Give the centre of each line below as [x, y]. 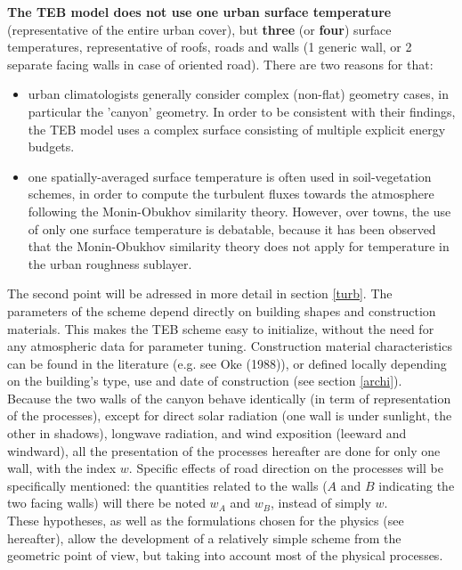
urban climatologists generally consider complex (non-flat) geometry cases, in [239, 94]
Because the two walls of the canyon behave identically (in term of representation [229, 398]
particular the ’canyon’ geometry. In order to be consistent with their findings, [242, 111]
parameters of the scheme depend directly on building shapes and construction [222, 310]
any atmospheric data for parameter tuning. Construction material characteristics [230, 346]
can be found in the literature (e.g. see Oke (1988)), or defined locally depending [227, 363]
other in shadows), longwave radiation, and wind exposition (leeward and [207, 433]
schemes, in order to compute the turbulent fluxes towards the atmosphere [231, 194]
